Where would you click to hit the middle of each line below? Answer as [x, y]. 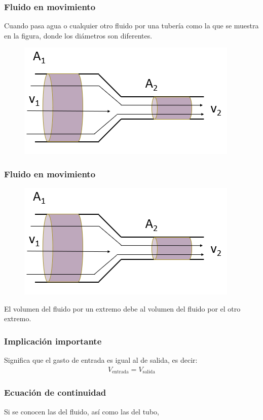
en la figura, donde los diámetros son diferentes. [78, 35]
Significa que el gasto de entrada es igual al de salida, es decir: [101, 360]
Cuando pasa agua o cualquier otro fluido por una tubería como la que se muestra [131, 26]
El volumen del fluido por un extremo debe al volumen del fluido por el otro [122, 308]
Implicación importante [53, 341]
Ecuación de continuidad [55, 392]
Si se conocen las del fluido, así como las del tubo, [82, 411]
